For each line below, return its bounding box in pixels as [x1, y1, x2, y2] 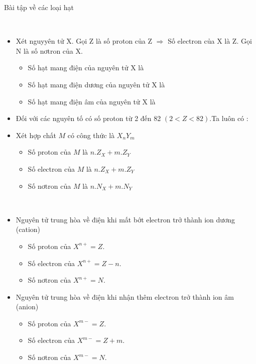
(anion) [16, 301, 39, 312]
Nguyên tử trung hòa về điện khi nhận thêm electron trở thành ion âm [16, 291, 234, 302]
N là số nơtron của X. [16, 45, 83, 56]
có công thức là [67, 130, 115, 140]
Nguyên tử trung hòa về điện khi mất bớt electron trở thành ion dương [16, 214, 235, 224]
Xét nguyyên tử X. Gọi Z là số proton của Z [16, 36, 153, 46]
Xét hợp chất [16, 130, 56, 140]
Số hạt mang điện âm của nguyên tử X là [28, 96, 156, 106]
